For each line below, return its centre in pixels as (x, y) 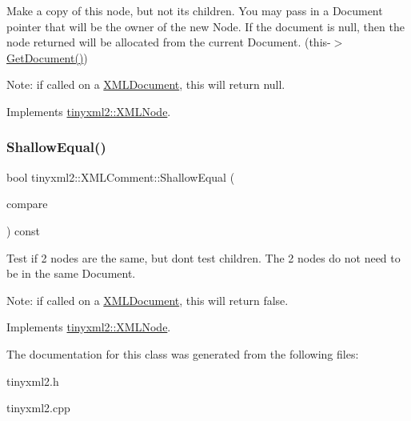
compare (27, 204)
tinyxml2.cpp (38, 408)
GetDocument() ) (47, 57)
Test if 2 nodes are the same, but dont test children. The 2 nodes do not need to (204, 257)
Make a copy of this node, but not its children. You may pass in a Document (195, 10)
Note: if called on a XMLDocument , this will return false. (148, 300)
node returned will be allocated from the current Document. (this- (169, 42)
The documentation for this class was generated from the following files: (183, 353)
